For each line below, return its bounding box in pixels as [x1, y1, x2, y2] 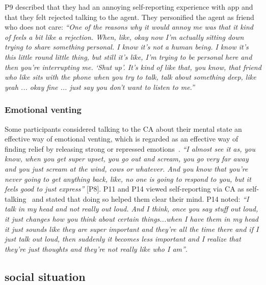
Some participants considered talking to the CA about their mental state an [5, 123, 242, 134]
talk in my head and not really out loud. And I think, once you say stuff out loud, [5, 203, 258, 214]
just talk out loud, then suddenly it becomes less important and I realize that [5, 233, 241, 244]
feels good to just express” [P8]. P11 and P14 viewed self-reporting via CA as [5, 183, 244, 194]
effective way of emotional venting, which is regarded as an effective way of [5, 133, 238, 144]
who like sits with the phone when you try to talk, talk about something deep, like [5, 72, 256, 82]
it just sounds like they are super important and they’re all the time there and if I [5, 223, 259, 234]
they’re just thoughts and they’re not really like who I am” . [5, 243, 188, 254]
